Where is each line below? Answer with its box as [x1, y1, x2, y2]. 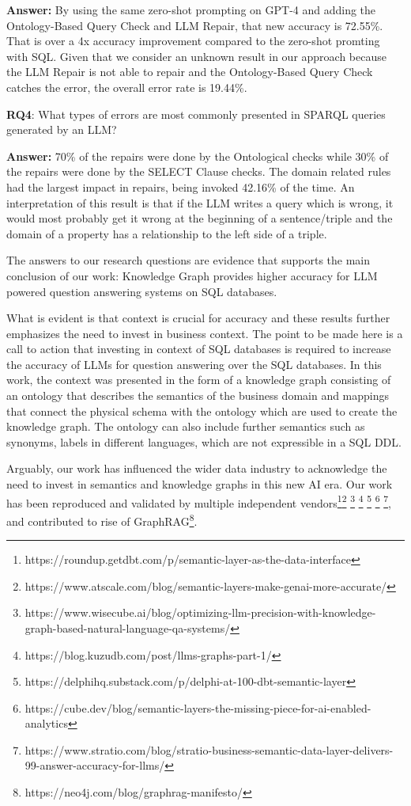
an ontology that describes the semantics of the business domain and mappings [6, 387, 390, 404]
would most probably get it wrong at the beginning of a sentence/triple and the [6, 210, 393, 226]
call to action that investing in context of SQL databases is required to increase [6, 340, 391, 357]
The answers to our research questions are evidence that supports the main [6, 252, 371, 268]
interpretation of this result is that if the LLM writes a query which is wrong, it [6, 194, 394, 211]
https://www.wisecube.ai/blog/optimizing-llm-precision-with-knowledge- [25, 604, 376, 621]
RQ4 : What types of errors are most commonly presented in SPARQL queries [6, 105, 386, 122]
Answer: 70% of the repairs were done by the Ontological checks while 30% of [6, 147, 389, 164]
